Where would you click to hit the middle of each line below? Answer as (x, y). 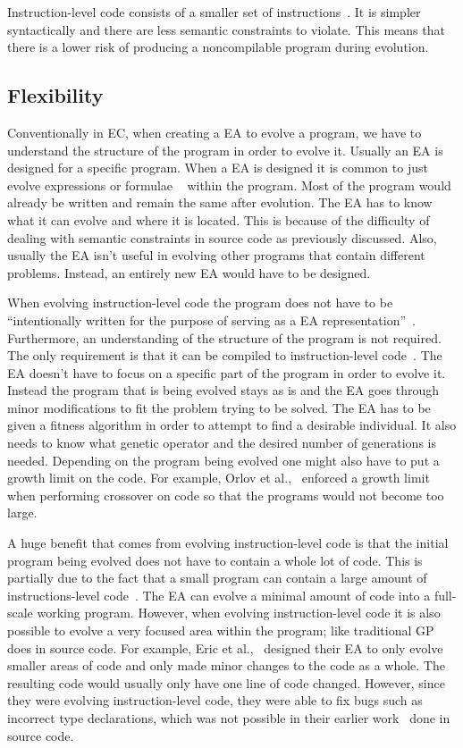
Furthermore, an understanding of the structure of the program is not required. (224, 337)
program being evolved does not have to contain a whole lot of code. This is (215, 560)
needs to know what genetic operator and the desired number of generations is (222, 443)
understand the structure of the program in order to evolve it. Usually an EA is (225, 150)
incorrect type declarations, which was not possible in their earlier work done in (229, 717)
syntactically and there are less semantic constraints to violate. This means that (226, 29)
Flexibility (55, 95)
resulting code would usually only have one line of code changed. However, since (226, 682)
